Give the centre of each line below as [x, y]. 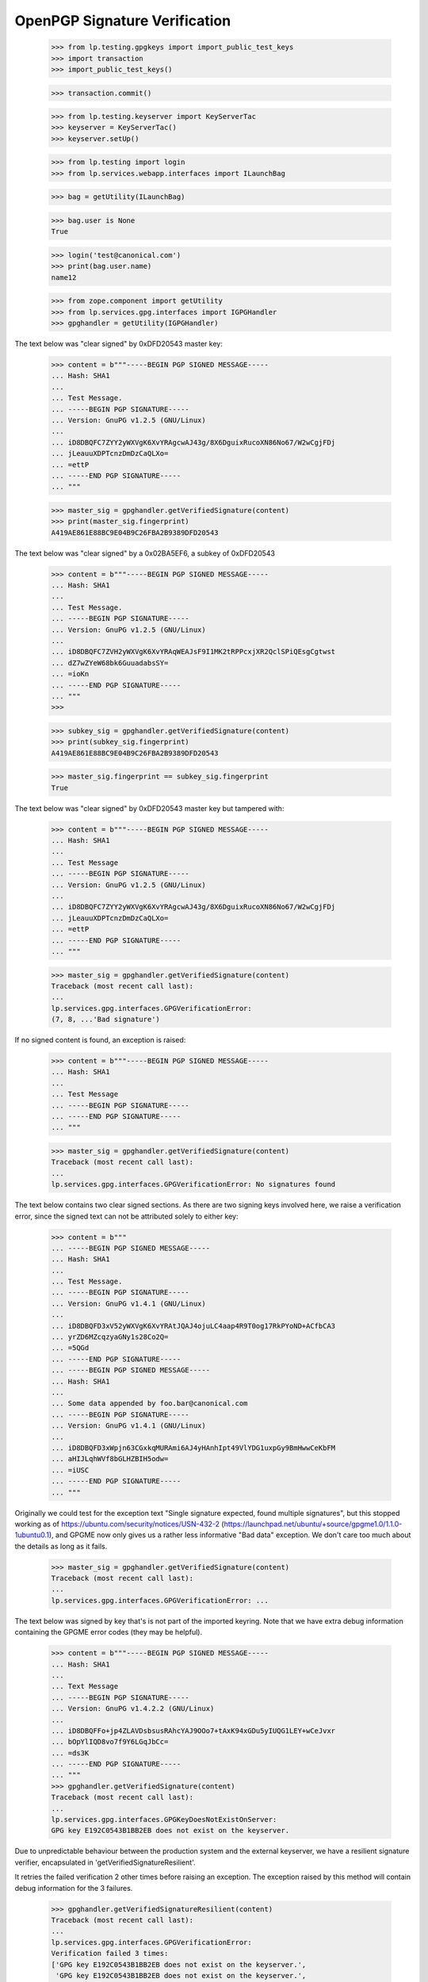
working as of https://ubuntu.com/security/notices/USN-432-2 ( [120, 1524]
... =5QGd [70, 1348]
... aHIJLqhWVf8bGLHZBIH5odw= [110, 1459]
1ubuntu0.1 [32, 1535]
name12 [64, 277]
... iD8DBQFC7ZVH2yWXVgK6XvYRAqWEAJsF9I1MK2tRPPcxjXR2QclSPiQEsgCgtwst [193, 652]
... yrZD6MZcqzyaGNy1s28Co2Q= [110, 1337]
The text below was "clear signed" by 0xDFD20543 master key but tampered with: [149, 808]
